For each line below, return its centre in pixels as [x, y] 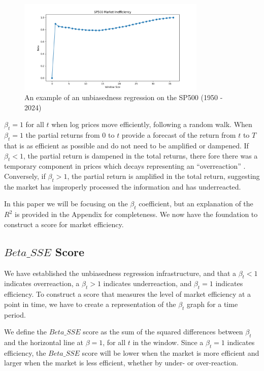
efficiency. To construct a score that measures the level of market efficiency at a [128, 294]
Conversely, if [25, 176]
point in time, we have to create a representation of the [90, 304]
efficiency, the [25, 352]
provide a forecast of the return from [179, 135]
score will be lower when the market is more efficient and [171, 352]
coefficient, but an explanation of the [196, 204]
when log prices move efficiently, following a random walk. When [152, 124]
